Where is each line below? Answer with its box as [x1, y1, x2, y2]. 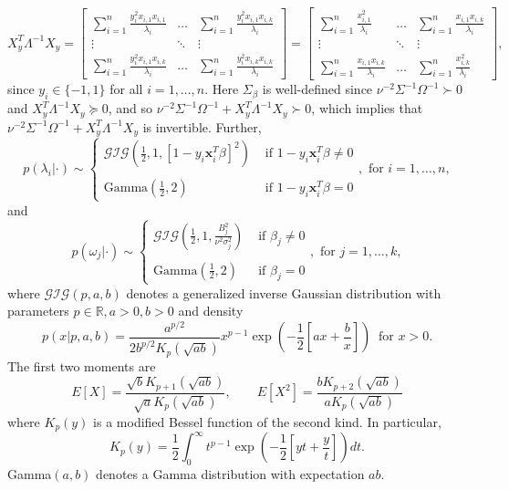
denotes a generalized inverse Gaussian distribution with [126, 283, 441, 302]
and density [178, 301, 244, 320]
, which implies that [311, 99, 423, 118]
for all [109, 79, 143, 99]
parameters [7, 301, 69, 320]
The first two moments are [7, 356, 156, 375]
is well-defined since [262, 79, 373, 99]
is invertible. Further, [142, 117, 262, 136]
